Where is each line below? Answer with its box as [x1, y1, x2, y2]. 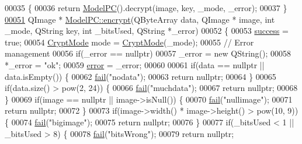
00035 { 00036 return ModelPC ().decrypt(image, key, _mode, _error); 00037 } [5, 2, 287, 13]
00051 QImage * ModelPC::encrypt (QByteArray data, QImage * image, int [5, 13, 275, 25]
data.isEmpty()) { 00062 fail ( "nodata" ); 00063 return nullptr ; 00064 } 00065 [5, 70, 276, 82]
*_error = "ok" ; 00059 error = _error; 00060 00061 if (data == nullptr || [5, 58, 265, 71]
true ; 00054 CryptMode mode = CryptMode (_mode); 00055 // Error [5, 36, 254, 48]
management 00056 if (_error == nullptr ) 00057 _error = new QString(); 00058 [5, 47, 291, 59]
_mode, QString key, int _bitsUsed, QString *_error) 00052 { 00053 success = [5, 24, 289, 37]
